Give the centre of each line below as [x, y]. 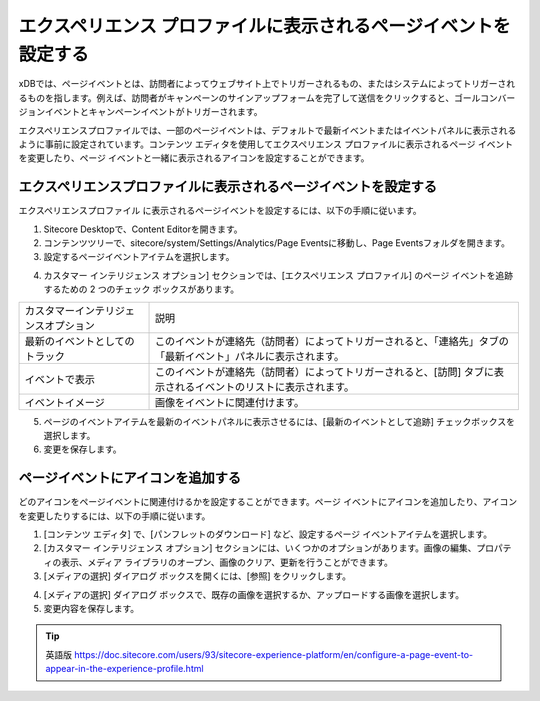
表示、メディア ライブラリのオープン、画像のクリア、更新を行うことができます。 [227, 562]
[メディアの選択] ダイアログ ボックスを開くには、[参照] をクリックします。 [197, 576]
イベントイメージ [64, 402]
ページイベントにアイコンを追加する [130, 478]
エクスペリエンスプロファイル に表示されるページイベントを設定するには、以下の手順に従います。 [220, 211]
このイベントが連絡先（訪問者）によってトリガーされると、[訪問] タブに [324, 372]
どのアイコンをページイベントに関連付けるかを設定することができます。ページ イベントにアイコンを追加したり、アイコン [268, 502]
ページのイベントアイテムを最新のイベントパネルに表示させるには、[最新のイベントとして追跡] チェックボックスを [279, 421]
